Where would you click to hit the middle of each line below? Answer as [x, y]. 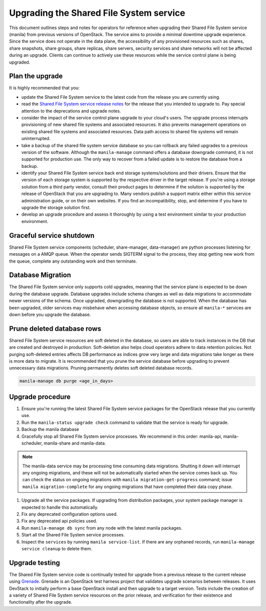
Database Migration [40, 275]
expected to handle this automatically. [60, 507]
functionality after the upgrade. [41, 602]
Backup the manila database [50, 429]
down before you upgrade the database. [50, 314]
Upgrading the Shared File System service [97, 13]
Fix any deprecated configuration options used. [69, 514]
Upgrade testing [34, 563]
